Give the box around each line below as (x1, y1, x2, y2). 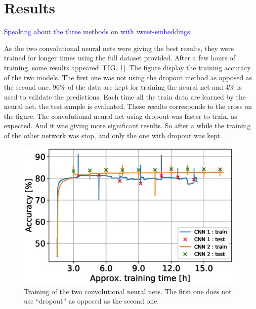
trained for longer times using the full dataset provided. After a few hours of (4, 52, 236, 63)
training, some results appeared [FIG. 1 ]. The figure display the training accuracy (4, 62, 251, 72)
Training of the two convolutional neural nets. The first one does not (24, 286, 232, 296)
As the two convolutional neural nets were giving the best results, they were (4, 43, 234, 53)
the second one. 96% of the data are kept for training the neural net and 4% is (4, 82, 242, 92)
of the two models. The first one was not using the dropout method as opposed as (4, 72, 252, 82)
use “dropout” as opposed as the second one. (24, 296, 159, 306)
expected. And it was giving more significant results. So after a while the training (4, 120, 251, 131)
